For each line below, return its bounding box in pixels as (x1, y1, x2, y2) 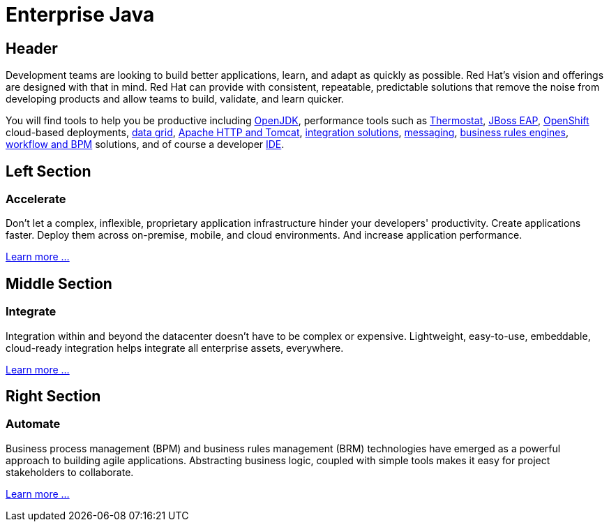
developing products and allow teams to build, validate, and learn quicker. (6, 93, 344, 105)
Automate (6, 417, 61, 431)
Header (6, 39, 58, 57)
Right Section (6, 387, 101, 406)
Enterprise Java (6, 3, 155, 27)
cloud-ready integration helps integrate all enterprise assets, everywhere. (6, 341, 344, 354)
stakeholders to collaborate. (6, 466, 134, 478)
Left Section (6, 162, 91, 180)
